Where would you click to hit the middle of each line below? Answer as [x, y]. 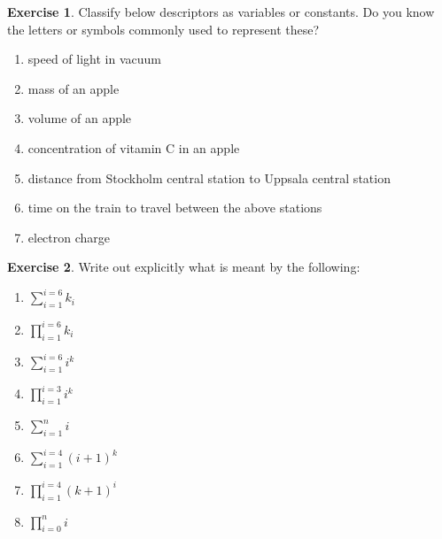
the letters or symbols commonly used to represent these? [163, 29]
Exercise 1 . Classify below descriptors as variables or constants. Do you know [221, 12]
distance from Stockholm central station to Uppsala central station [209, 177]
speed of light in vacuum [94, 59]
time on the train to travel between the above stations [175, 208]
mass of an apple [74, 88]
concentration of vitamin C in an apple [134, 147]
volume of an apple [80, 118]
